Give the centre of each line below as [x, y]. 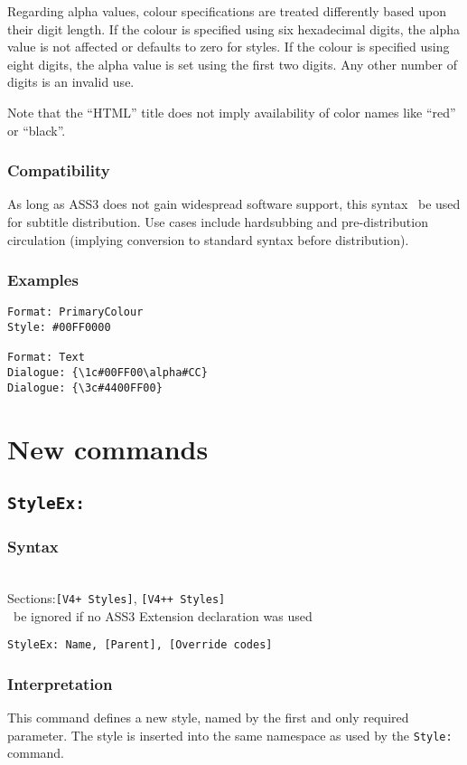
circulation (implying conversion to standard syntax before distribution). [208, 239]
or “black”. [37, 130]
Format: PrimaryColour [75, 312]
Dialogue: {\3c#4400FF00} [85, 387]
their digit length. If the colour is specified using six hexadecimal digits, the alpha [233, 28]
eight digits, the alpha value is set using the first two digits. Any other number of [232, 64]
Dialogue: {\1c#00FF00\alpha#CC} [107, 373]
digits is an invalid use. [71, 82]
